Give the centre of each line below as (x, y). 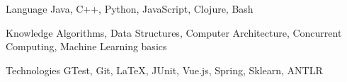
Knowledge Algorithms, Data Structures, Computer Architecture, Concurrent (174, 32)
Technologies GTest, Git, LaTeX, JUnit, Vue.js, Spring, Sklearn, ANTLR (164, 70)
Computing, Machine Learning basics (86, 46)
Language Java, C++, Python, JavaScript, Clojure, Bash (130, 8)
